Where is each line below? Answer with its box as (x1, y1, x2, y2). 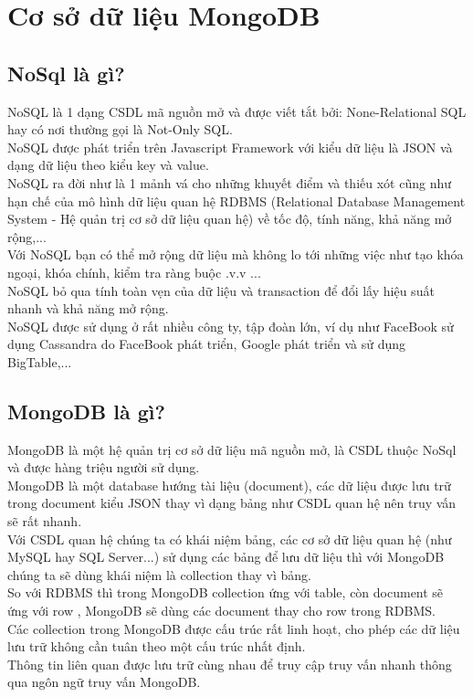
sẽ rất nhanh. (7, 512, 82, 531)
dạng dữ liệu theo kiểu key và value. (7, 155, 209, 174)
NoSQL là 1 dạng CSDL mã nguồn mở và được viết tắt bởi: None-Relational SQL (7, 101, 467, 121)
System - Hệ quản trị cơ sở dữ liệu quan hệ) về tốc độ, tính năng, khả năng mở (7, 209, 452, 228)
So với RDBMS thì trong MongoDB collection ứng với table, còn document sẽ (7, 583, 444, 602)
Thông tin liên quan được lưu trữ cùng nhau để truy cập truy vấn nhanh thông (7, 654, 452, 673)
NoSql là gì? (7, 58, 125, 87)
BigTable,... (7, 352, 72, 371)
